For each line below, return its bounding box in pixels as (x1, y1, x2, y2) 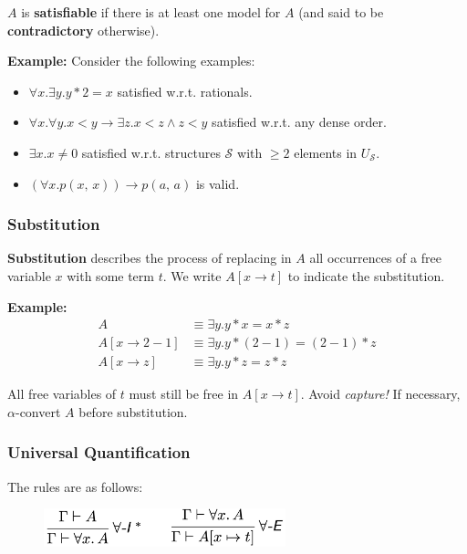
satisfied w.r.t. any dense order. (212, 112, 387, 131)
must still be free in (129, 384, 239, 403)
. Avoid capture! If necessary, (300, 384, 461, 403)
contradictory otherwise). (7, 20, 160, 39)
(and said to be (298, 3, 384, 21)
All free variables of (7, 384, 117, 403)
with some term (67, 266, 154, 285)
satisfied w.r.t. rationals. (117, 81, 253, 100)
